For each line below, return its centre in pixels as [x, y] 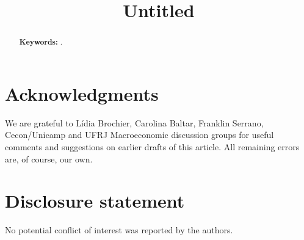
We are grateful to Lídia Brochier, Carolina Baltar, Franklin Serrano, [134, 122]
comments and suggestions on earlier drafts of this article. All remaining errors [152, 146]
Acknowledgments [82, 93]
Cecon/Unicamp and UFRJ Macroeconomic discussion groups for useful [139, 135]
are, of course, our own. [49, 158]
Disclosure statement [95, 201]
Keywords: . [41, 42]
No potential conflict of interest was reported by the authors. [119, 230]
